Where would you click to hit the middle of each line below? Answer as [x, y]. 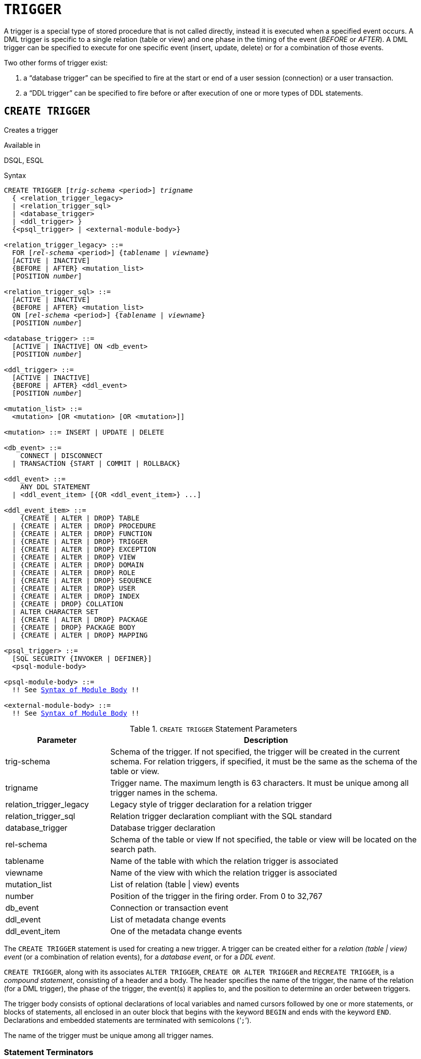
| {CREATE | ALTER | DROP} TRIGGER [80, 541]
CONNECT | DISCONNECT [61, 455]
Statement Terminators [49, 1052]
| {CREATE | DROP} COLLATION [67, 604]
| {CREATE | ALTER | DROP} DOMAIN [78, 565]
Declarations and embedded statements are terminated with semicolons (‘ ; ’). [128, 1020]
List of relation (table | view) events [175, 884]
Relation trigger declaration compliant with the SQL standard [221, 816]
